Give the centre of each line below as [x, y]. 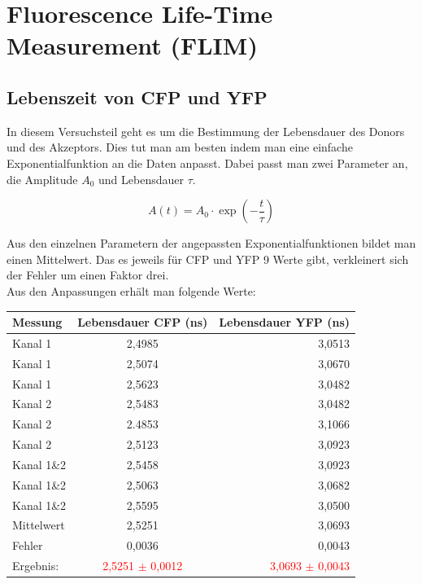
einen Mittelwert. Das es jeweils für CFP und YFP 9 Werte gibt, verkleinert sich [208, 259]
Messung [37, 322]
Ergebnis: [36, 566]
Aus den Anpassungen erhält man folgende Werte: [131, 290]
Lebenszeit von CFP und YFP [137, 97]
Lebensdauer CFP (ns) [143, 322]
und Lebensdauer [141, 179]
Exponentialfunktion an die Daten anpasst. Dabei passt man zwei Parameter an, [207, 162]
